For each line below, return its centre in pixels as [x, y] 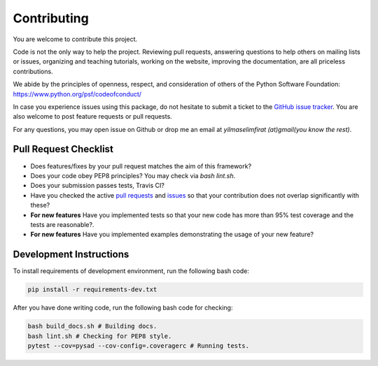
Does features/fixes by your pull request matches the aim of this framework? [141, 166]
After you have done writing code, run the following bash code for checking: [123, 308]
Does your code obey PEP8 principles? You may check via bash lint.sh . [133, 175]
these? [40, 205]
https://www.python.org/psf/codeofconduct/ [77, 94]
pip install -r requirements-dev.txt [92, 290]
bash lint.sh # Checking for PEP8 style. [100, 336]
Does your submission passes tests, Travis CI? [97, 186]
